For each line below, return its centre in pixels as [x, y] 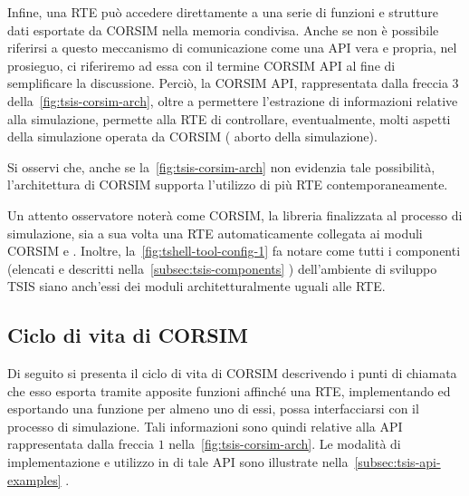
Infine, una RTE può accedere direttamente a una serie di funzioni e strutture [223, 12]
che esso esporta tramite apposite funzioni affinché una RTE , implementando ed [229, 390]
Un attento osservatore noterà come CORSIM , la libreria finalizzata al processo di [235, 214]
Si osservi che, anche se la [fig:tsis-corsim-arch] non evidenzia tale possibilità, [221, 166]
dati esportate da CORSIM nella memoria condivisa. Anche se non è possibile [223, 29]
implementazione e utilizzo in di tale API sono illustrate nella [178, 462]
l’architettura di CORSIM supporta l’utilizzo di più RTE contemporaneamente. [228, 185]
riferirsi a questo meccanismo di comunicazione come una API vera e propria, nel [232, 48]
